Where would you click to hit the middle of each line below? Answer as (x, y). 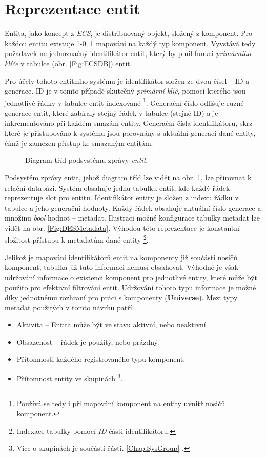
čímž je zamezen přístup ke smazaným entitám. (79, 143)
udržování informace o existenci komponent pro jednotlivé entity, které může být (131, 277)
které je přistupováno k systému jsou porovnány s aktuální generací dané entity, (130, 133)
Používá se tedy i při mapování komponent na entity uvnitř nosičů (121, 403)
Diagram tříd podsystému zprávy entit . (87, 160)
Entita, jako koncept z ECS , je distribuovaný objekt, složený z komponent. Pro (129, 33)
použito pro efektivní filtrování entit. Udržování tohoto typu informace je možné (130, 287)
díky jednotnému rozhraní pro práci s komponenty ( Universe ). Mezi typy (121, 297)
